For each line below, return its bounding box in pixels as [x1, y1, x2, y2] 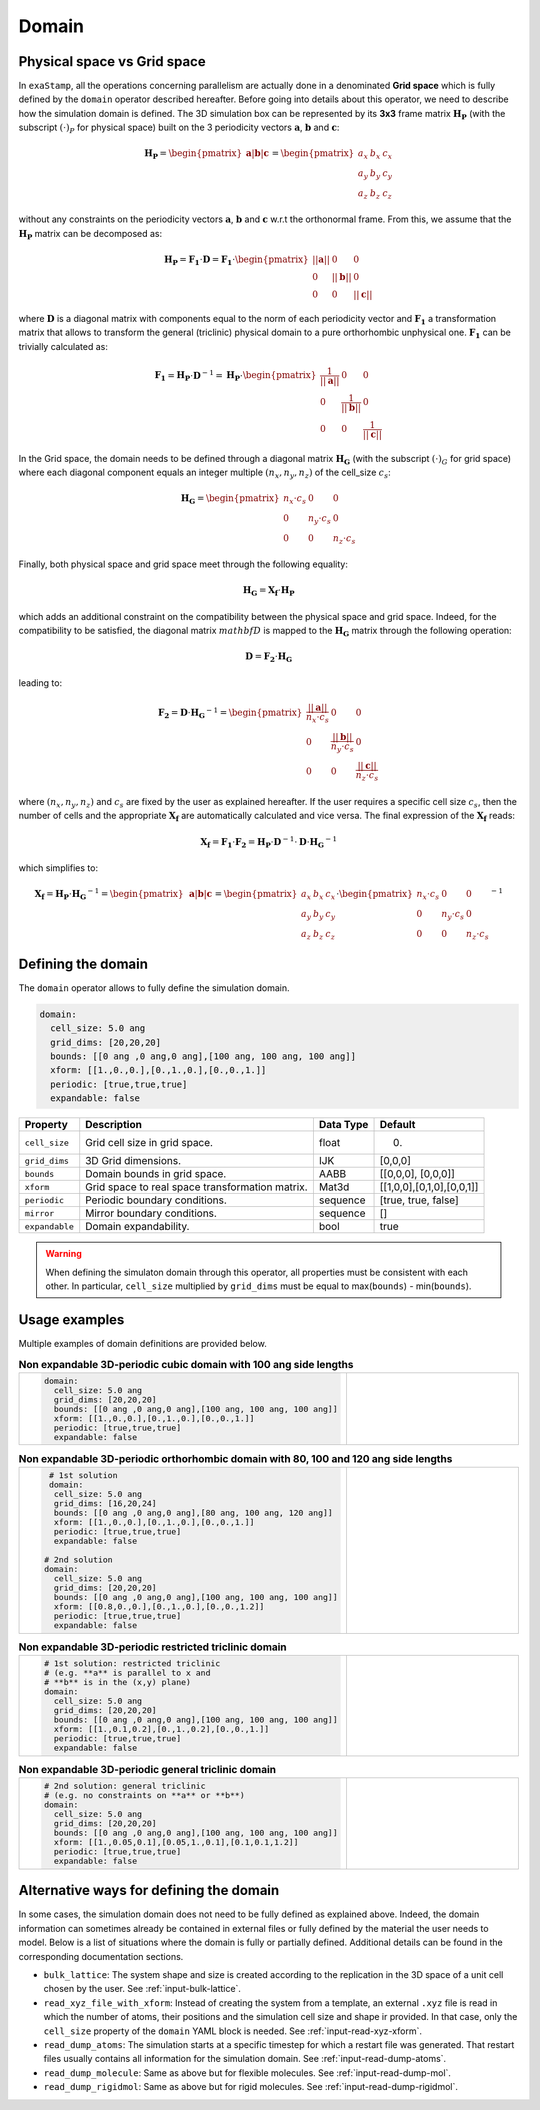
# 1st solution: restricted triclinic [43, 1658, 221, 1669]
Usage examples [18, 1311, 125, 1328]
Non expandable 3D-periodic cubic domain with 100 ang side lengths [18, 1357, 354, 1371]
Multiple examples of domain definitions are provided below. [18, 1337, 267, 1349]
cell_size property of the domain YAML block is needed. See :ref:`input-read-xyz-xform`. [43, 2025, 422, 2037]
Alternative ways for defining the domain [18, 1882, 280, 1899]
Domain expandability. [85, 1220, 190, 1234]
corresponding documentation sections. [18, 1950, 184, 1962]
